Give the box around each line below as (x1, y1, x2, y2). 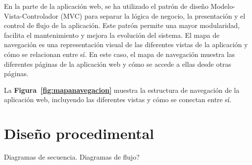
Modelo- (210, 1, 235, 11)
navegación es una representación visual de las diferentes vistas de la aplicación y (4, 39, 248, 50)
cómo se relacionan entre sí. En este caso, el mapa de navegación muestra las (4, 49, 235, 59)
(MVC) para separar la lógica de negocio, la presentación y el (60, 10, 246, 21)
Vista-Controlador (4, 10, 58, 21)
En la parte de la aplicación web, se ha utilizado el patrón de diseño (4, 1, 209, 11)
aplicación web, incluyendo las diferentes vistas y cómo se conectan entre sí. (4, 94, 232, 105)
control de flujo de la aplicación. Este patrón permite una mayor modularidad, (4, 20, 240, 30)
